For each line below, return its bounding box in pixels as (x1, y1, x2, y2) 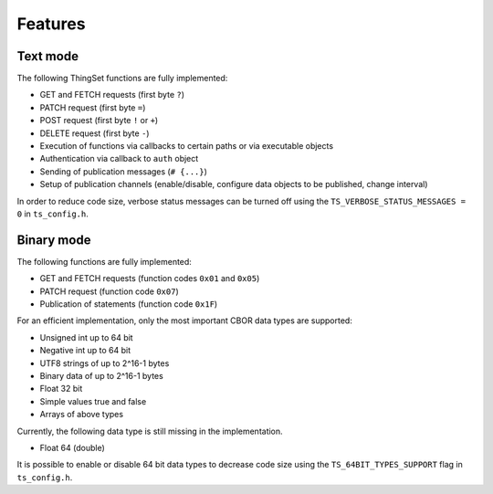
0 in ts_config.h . (16, 208, 89, 219)
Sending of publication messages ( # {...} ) (39, 165, 207, 177)
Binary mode (16, 232, 91, 247)
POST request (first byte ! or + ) (39, 115, 159, 126)
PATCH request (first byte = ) (39, 101, 146, 113)
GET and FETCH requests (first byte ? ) (39, 89, 185, 100)
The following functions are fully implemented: (16, 256, 192, 267)
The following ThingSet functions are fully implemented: (16, 73, 228, 84)
